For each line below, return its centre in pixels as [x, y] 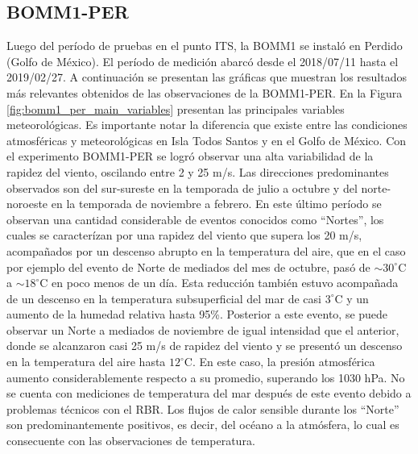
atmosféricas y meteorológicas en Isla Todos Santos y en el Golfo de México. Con [207, 140]
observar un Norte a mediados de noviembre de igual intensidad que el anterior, [203, 329]
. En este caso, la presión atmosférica [283, 362]
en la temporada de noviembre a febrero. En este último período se [216, 204]
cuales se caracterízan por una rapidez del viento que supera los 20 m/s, [184, 235]
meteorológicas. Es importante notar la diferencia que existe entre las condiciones [207, 125]
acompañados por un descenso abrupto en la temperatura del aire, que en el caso [206, 250]
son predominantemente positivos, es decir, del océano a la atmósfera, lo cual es [203, 425]
